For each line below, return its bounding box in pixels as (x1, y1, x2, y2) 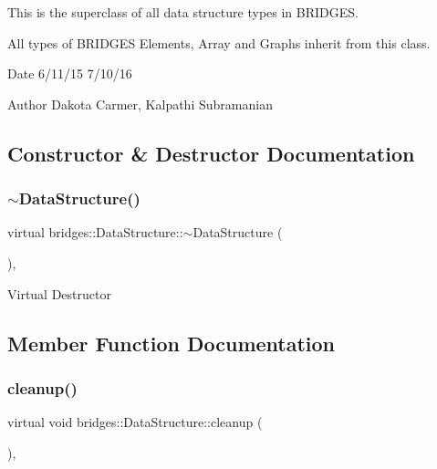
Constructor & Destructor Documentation (7, 139, 415, 167)
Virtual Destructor (7, 284, 111, 303)
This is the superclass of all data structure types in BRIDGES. (7, 3, 359, 21)
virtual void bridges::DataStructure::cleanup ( (7, 412, 263, 432)
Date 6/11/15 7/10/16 (7, 64, 132, 83)
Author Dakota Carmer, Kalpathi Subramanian (7, 94, 273, 113)
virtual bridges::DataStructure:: (7, 223, 183, 242)
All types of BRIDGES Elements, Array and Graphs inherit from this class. (7, 33, 431, 52)
